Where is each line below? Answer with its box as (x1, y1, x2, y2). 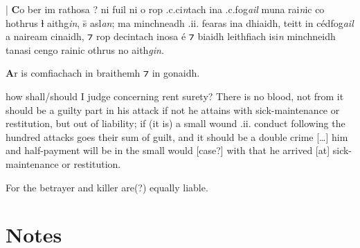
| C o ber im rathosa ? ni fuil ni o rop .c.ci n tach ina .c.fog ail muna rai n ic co (6, 2, 325, 16)
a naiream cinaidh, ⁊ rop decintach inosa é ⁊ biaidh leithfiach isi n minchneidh (6, 29, 336, 44)
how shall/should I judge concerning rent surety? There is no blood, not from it (6, 88, 344, 103)
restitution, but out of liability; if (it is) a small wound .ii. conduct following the (6, 116, 345, 131)
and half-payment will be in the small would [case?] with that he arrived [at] (6, 143, 330, 158)
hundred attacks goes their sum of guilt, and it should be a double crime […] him (6, 129, 348, 144)
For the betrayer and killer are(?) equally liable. (6, 180, 208, 194)
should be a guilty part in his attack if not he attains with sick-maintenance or (6, 102, 340, 117)
